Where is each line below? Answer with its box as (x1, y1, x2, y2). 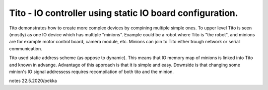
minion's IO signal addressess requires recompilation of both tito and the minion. (9, 69, 174, 75)
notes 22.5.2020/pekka (9, 78, 57, 84)
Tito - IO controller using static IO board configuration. (9, 7, 238, 18)
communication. (9, 45, 42, 52)
